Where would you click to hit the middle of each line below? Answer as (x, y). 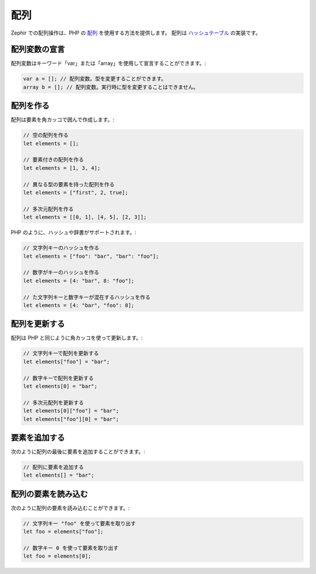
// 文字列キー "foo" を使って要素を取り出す (80, 523)
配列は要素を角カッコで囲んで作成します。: (62, 119)
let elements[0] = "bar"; (60, 386)
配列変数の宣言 (38, 49)
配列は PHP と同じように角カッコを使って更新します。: (77, 338)
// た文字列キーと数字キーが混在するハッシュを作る (87, 297)
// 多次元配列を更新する (54, 402)
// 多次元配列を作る (48, 209)
